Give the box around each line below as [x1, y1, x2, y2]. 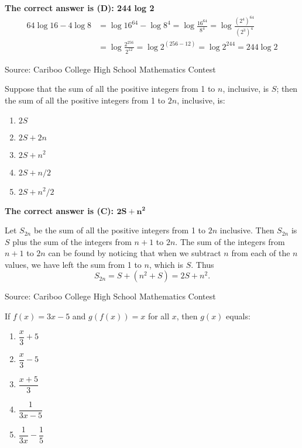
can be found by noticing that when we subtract [48, 247, 221, 259]
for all [147, 310, 170, 322]
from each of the [231, 247, 290, 259]
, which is [149, 258, 183, 270]
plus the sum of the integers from [12, 235, 132, 247]
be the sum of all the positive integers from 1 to [33, 224, 206, 236]
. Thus [191, 258, 214, 270]
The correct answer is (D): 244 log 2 [5, 2, 155, 13]
